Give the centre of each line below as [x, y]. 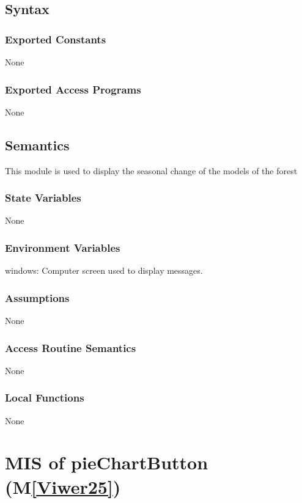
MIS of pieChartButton [107, 462]
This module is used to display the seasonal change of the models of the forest [151, 170]
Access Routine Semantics [71, 347]
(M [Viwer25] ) [63, 486]
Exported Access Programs [73, 89]
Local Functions [45, 398]
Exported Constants [56, 39]
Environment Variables [63, 247]
